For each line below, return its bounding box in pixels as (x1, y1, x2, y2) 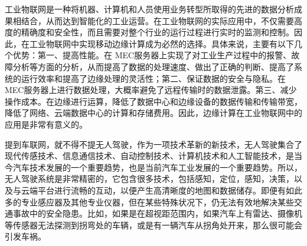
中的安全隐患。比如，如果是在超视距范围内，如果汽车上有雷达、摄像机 (29, 207, 302, 220)
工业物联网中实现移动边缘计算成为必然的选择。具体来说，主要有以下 (29, 37, 294, 49)
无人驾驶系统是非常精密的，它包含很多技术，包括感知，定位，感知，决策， (5, 172, 294, 185)
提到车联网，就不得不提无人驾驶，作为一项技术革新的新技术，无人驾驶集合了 (5, 138, 302, 150)
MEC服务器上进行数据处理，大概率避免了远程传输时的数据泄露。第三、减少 (5, 84, 297, 96)
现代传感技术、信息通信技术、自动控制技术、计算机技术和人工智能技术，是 (5, 149, 294, 162)
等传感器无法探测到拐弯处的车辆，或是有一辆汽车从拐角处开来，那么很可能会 (5, 218, 302, 231)
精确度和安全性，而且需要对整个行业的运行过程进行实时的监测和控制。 (21, 26, 294, 38)
